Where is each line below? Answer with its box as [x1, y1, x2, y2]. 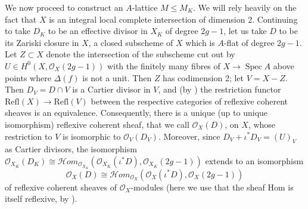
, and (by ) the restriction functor [158, 83, 281, 96]
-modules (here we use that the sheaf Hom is [130, 180, 294, 193]
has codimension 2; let [163, 71, 244, 84]
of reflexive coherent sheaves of [5, 180, 117, 193]
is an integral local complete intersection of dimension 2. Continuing [49, 13, 298, 25]
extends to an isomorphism [205, 154, 304, 167]
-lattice [132, 1, 158, 13]
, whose [248, 118, 276, 130]
